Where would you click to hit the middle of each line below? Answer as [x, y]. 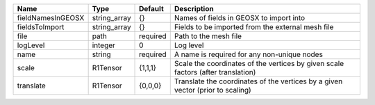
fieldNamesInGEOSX [51, 18]
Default [152, 9]
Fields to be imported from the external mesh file [254, 27]
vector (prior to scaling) [212, 90]
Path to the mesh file [208, 36]
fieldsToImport [41, 27]
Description [194, 9]
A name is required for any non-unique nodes [248, 54]
